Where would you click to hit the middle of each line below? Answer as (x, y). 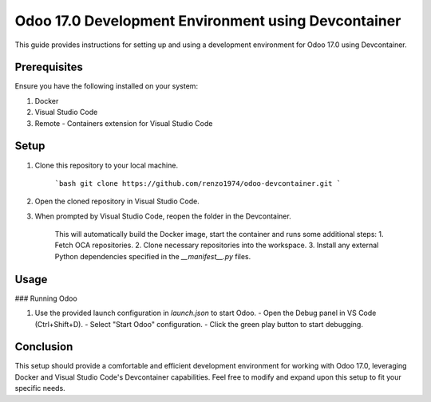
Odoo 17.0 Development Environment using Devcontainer (208, 21)
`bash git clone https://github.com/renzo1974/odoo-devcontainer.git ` (198, 183)
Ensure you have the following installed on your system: (107, 86)
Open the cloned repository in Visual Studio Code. (117, 201)
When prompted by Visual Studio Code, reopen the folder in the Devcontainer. (163, 216)
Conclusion (44, 347)
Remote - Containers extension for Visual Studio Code (124, 123)
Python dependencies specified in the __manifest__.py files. (153, 256)
